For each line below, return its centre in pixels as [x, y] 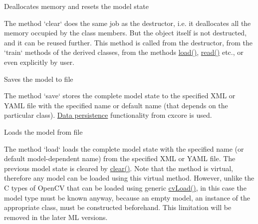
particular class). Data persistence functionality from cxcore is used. [108, 115]
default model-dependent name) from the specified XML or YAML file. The [120, 158]
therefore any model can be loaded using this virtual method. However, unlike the [129, 178]
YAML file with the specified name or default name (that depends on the [116, 105]
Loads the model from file [43, 131]
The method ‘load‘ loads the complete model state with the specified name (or [124, 148]
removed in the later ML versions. [56, 217]
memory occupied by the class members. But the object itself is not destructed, [126, 33]
